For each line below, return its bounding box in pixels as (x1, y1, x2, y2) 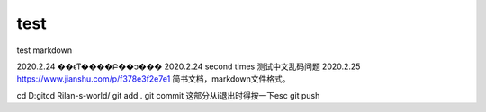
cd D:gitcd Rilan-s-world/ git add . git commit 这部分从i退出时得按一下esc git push (16, 90, 320, 100)
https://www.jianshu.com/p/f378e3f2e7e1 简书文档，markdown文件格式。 (16, 73, 291, 84)
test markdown (16, 45, 72, 56)
